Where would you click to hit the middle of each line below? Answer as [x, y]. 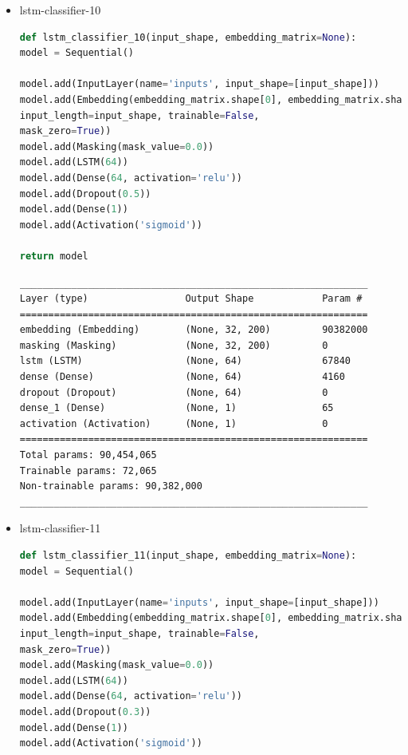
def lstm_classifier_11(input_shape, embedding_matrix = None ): [188, 555]
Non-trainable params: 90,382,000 [111, 486]
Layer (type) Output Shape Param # [191, 299]
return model [54, 256]
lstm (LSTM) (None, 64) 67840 [185, 361]
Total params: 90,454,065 [88, 455]
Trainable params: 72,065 [88, 470]
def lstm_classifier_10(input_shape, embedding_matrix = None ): [188, 37]
